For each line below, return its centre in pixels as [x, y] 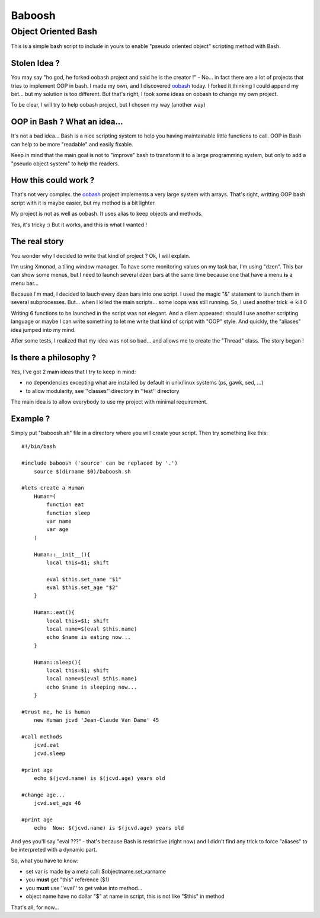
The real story [37, 242]
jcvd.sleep [49, 753]
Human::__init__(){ [62, 554]
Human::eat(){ [54, 612]
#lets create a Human [53, 488]
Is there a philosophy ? [54, 358]
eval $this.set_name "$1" [84, 579]
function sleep [68, 513]
